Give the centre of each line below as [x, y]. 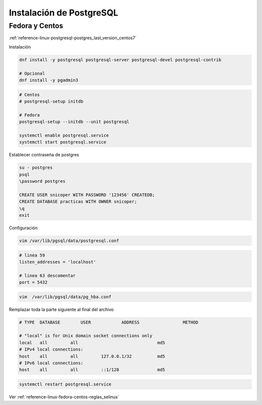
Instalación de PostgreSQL [64, 13]
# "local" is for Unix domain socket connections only [86, 336]
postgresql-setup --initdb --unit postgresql [74, 122]
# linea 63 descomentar [48, 275]
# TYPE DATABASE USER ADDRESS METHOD [109, 322]
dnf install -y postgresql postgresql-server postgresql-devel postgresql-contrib [120, 60]
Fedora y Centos [36, 26]
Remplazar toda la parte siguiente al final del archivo [61, 309]
